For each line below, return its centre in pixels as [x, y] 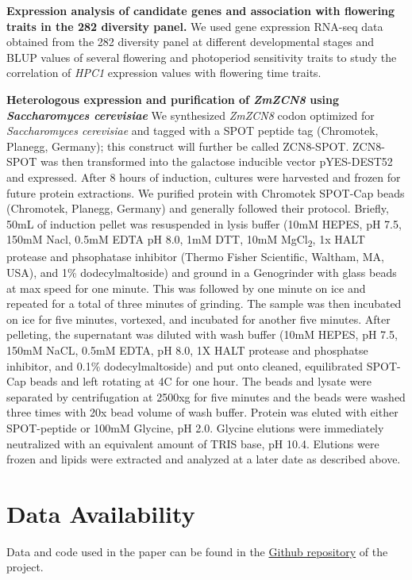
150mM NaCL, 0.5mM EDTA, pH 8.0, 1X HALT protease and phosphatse [187, 350]
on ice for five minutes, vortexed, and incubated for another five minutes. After [198, 319]
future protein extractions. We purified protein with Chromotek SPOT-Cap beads [206, 192]
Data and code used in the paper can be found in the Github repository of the [197, 551]
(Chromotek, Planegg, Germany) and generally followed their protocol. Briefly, [198, 208]
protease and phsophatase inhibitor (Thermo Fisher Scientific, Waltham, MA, [195, 257]
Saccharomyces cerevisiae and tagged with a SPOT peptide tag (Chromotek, [193, 131]
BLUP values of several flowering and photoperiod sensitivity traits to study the [202, 57]
